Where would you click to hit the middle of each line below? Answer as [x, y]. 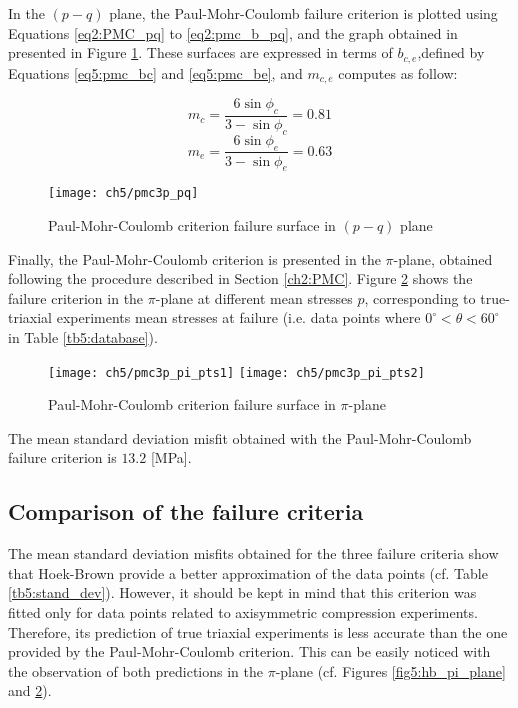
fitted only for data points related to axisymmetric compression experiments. [243, 611]
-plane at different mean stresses [254, 297]
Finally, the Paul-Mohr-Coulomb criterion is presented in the [194, 258]
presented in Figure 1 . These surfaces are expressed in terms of [200, 52]
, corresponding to [420, 297]
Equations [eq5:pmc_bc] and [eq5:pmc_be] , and [155, 72]
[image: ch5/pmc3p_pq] [123, 193]
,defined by [451, 52]
